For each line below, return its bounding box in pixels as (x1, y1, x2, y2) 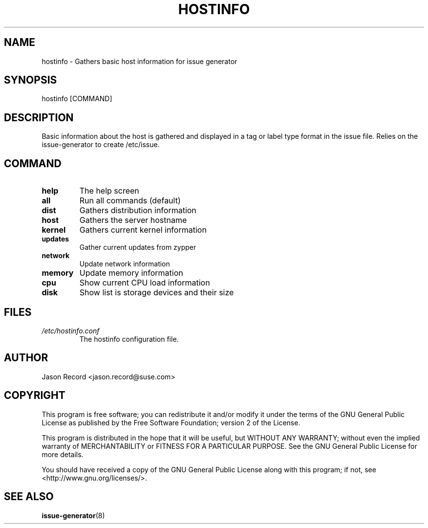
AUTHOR (4, 352, 48, 364)
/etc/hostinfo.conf (42, 326, 100, 335)
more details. (42, 450, 84, 459)
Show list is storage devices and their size (79, 287, 234, 298)
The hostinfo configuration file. (79, 334, 179, 343)
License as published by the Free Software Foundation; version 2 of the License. (42, 418, 300, 427)
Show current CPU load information (79, 278, 210, 288)
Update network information (79, 260, 170, 268)
